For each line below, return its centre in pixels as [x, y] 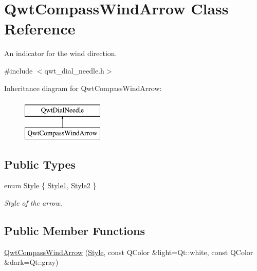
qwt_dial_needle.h [74, 70]
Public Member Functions [75, 231]
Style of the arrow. [33, 203]
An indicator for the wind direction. [61, 53]
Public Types [40, 164]
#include [19, 70]
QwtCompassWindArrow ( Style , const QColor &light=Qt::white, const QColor [129, 252]
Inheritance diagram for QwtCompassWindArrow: [83, 88]
